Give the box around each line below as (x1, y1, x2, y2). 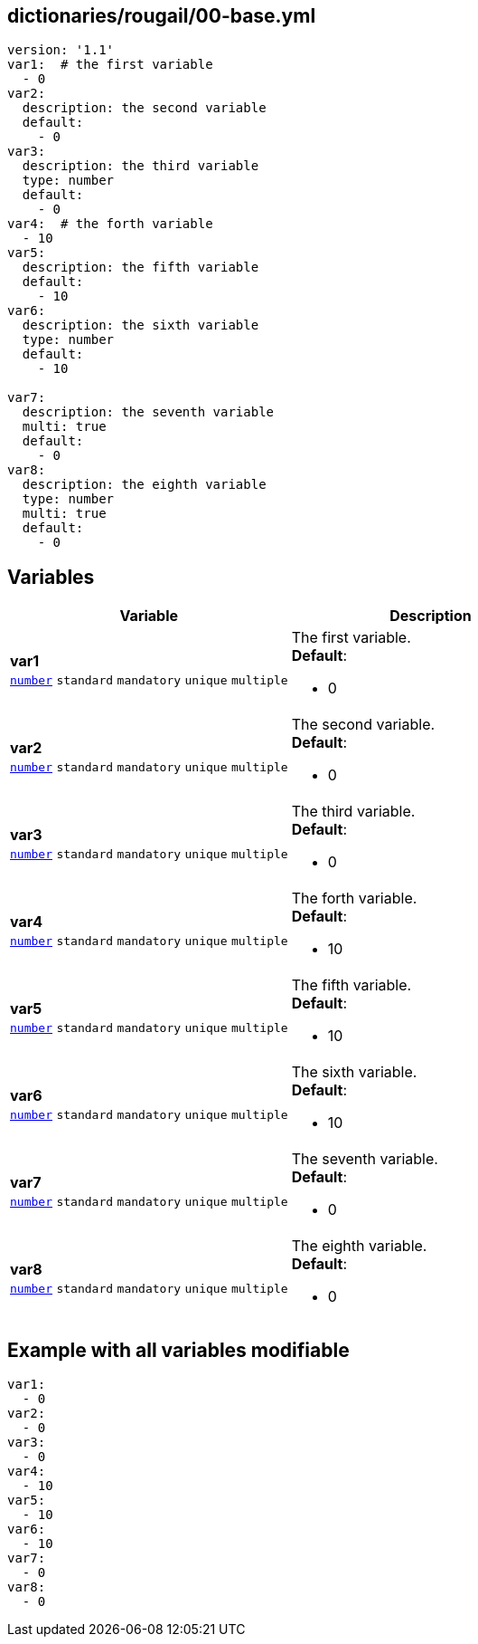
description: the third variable (22, 158, 259, 174)
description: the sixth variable (22, 318, 259, 333)
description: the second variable (22, 100, 267, 116)
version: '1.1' (7, 43, 115, 58)
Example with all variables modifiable (7, 1338, 350, 1362)
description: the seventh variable (22, 405, 275, 420)
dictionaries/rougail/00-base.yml (7, 5, 316, 27)
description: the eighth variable (22, 477, 267, 492)
